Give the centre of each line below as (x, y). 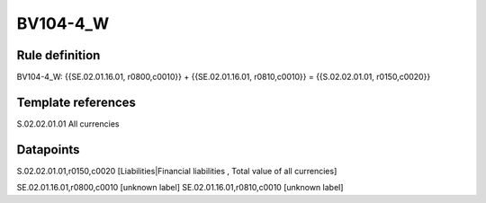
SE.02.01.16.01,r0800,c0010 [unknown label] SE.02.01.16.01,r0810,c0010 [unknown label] (180, 188)
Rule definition (58, 55)
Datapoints (48, 150)
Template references (76, 102)
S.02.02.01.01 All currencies (68, 124)
